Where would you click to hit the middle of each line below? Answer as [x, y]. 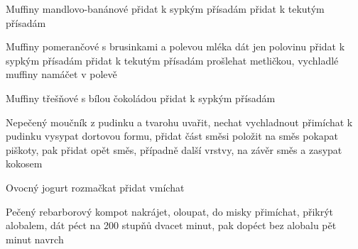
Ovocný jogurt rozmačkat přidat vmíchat [95, 187]
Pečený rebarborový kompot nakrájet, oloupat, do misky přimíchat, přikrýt [170, 211]
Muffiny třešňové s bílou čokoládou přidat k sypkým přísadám [141, 98]
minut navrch [35, 239]
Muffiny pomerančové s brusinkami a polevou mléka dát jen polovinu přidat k [175, 46]
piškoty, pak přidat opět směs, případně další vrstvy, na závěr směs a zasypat [174, 149]
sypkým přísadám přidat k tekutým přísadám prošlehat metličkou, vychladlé [172, 60]
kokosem [24, 164]
